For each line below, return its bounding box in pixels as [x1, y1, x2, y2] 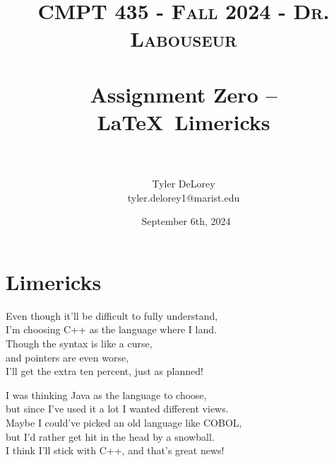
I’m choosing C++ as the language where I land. [6, 322, 217, 337]
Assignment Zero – [90, 79, 278, 108]
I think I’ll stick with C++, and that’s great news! [6, 443, 225, 458]
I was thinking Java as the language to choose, [6, 387, 207, 402]
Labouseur [130, 24, 237, 53]
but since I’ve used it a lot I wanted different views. [6, 401, 229, 416]
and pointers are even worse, [6, 350, 129, 364]
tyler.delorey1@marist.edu [127, 190, 240, 204]
